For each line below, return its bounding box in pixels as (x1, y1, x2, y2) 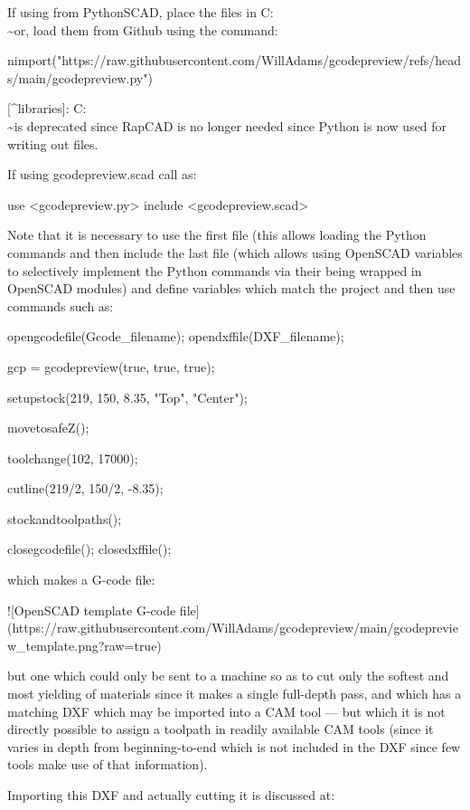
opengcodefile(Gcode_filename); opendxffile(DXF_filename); (7, 327, 344, 346)
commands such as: (7, 296, 114, 315)
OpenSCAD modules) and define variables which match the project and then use (7, 279, 456, 298)
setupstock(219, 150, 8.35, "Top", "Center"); (7, 387, 248, 406)
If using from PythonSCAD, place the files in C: (7, 3, 274, 21)
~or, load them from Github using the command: (7, 20, 278, 39)
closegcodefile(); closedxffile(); (7, 539, 172, 558)
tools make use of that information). (7, 755, 208, 774)
